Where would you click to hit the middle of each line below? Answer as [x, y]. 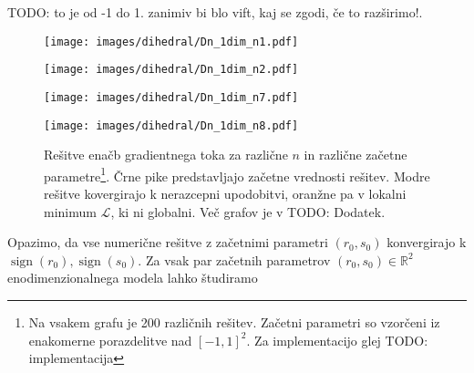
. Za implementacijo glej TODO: [337, 340]
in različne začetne [355, 155]
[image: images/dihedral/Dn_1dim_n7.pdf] [171, 97]
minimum [70, 211]
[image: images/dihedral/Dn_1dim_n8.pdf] [171, 125]
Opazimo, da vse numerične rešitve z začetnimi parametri [168, 242]
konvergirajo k [427, 242]
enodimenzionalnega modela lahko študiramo [133, 278]
